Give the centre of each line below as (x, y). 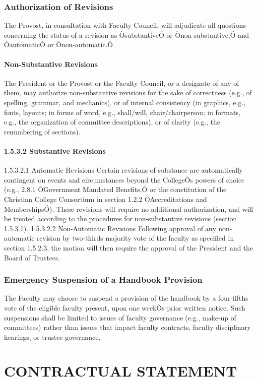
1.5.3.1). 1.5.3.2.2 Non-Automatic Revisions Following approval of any (110, 228)
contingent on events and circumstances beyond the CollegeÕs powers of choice (124, 179)
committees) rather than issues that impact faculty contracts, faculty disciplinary (128, 327)
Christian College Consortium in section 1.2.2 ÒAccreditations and (106, 199)
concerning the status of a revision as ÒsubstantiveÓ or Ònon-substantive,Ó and (127, 34)
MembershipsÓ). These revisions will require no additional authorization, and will (128, 209)
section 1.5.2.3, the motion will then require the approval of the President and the (128, 247)
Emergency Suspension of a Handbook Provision (103, 280)
